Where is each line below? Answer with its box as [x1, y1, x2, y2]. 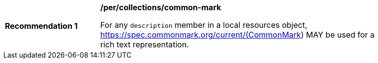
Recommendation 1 [5, 21, 78, 31]
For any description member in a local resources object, [100, 20, 307, 30]
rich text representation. [100, 40, 189, 49]
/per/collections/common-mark [100, 2, 221, 12]
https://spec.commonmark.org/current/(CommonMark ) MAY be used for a [100, 30, 375, 40]
